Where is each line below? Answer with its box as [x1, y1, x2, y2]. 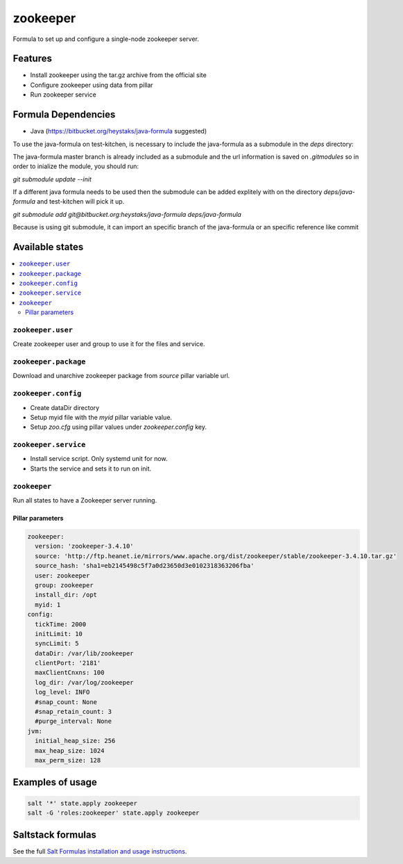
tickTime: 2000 [35, 620, 87, 628]
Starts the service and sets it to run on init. [30, 464, 152, 473]
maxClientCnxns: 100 [35, 669, 105, 677]
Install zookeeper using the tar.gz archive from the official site [30, 71, 207, 79]
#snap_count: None [35, 698, 97, 706]
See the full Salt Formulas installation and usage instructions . [12, 847, 187, 856]
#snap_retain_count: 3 [35, 708, 112, 716]
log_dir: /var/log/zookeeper [35, 678, 135, 686]
